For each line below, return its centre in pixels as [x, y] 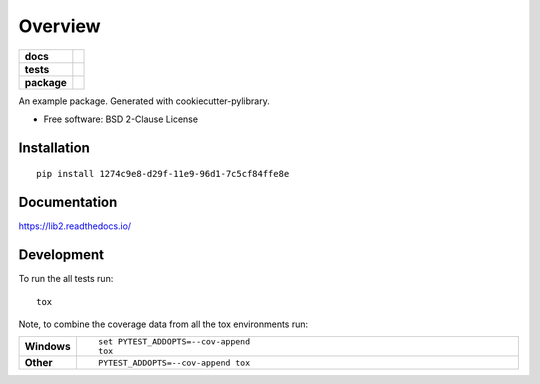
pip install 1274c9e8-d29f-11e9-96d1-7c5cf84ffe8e [163, 174]
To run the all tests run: [66, 279]
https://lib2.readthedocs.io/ [75, 226]
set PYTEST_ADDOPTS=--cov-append [174, 341]
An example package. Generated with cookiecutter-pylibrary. [144, 101]
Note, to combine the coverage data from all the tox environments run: [163, 324]
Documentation [68, 202]
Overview [59, 26]
